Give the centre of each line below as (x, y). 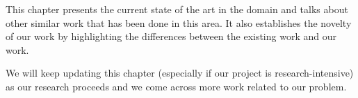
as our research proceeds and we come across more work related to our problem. (176, 86)
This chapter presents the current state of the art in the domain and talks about (177, 9)
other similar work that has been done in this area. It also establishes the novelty (179, 22)
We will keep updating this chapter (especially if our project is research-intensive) (180, 73)
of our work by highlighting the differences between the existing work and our (171, 36)
